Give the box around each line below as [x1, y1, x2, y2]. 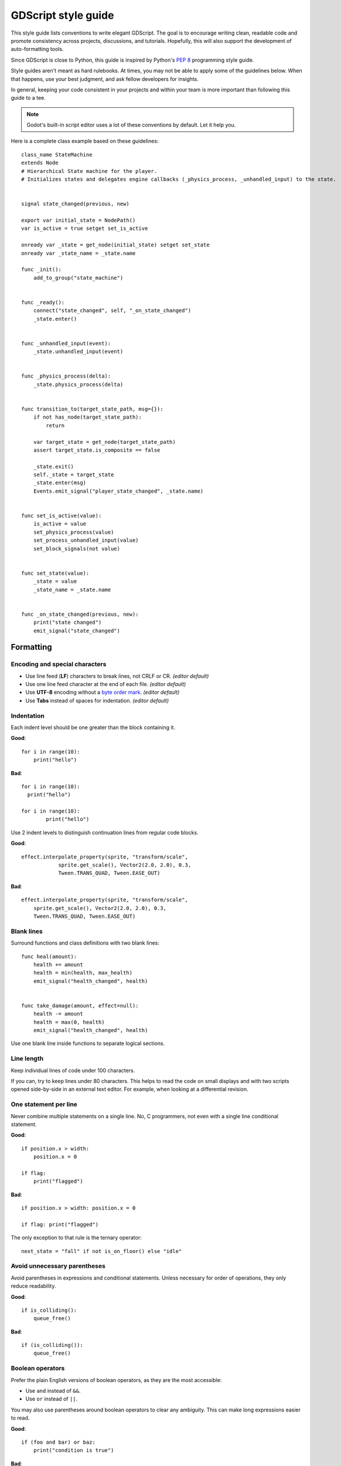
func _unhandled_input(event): [21, 340, 111, 347]
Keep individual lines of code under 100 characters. [11, 1067, 135, 1074]
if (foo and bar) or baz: [21, 1438, 96, 1445]
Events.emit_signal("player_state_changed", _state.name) [33, 487, 204, 494]
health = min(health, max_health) [33, 969, 133, 976]
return [46, 422, 65, 429]
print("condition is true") [33, 1447, 114, 1454]
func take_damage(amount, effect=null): [21, 1002, 139, 1009]
